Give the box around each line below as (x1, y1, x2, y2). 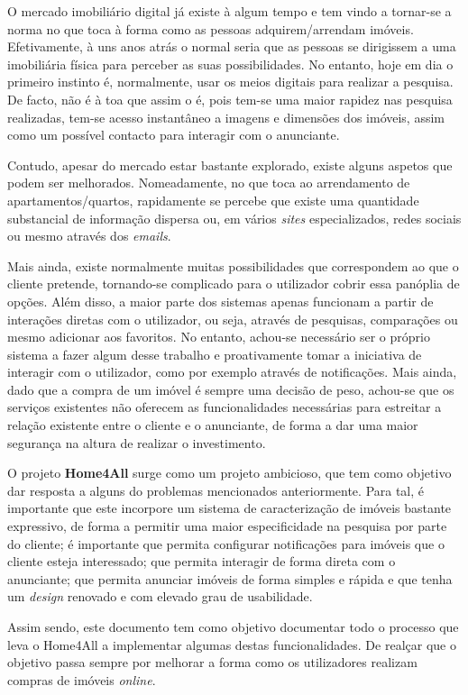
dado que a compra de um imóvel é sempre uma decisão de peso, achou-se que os (7, 380, 454, 398)
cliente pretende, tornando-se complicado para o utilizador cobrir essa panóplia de (7, 274, 460, 293)
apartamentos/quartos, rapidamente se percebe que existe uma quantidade (7, 190, 419, 209)
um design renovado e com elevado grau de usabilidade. (7, 587, 313, 606)
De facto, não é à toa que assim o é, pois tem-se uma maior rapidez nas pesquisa (7, 89, 453, 108)
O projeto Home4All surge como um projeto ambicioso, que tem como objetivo (7, 463, 452, 482)
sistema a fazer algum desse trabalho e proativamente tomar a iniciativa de (7, 344, 422, 363)
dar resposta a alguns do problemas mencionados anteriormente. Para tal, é (7, 480, 425, 499)
